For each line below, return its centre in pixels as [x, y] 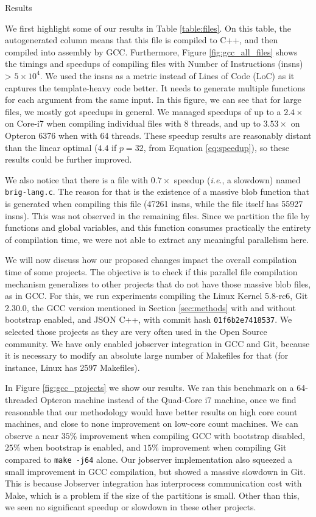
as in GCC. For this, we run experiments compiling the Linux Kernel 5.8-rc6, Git [156, 296]
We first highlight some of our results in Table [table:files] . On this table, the [148, 28]
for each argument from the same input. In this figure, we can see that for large [153, 100]
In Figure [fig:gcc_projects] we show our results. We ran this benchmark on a [149, 388]
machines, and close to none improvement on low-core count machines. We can [152, 424]
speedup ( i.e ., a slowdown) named [237, 179]
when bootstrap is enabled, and [82, 447]
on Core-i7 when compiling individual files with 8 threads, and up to [133, 123]
